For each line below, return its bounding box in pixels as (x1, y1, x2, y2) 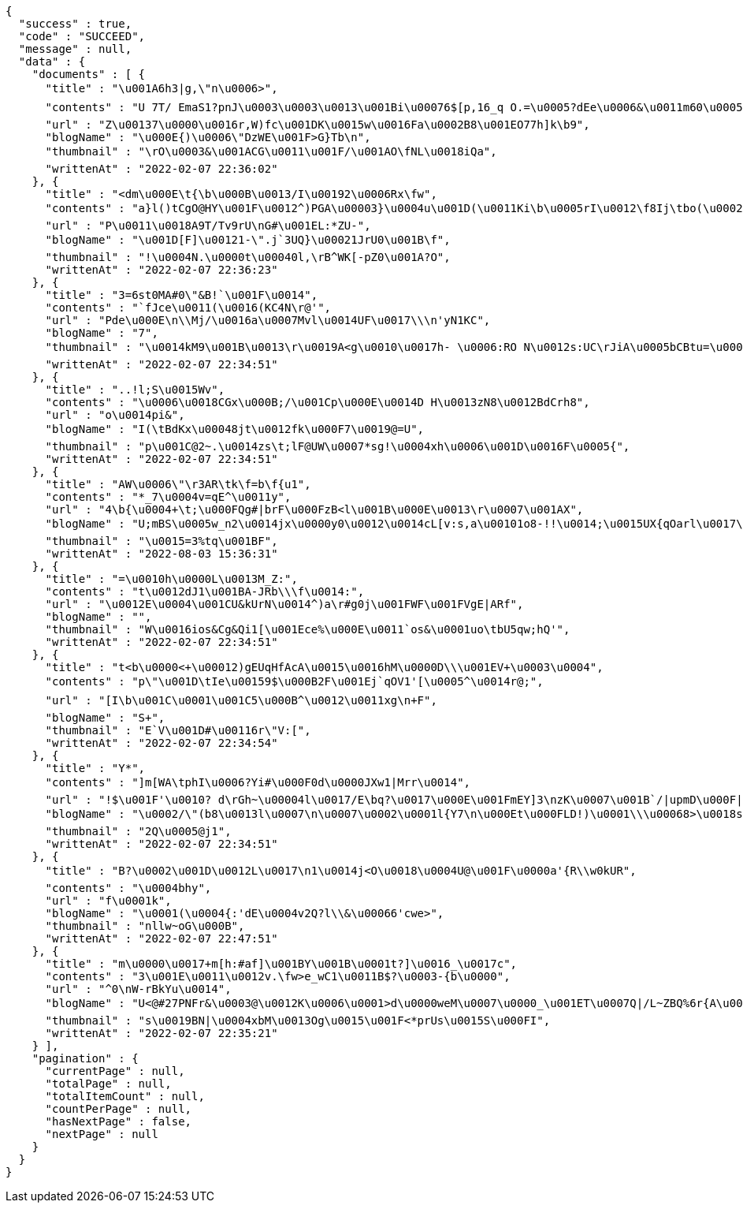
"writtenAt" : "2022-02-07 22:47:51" (45, 932, 278, 945)
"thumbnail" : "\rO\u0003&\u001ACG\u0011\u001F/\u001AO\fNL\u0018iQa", (45, 145, 497, 158)
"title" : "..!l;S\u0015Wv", (45, 383, 225, 396)
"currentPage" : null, (45, 1065, 185, 1077)
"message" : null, (18, 43, 132, 55)
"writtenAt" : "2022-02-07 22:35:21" (45, 1027, 278, 1039)
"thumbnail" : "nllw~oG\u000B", (45, 920, 245, 932)
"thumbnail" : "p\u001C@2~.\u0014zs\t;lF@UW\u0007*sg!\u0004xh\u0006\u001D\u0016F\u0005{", (45, 440, 630, 453)
